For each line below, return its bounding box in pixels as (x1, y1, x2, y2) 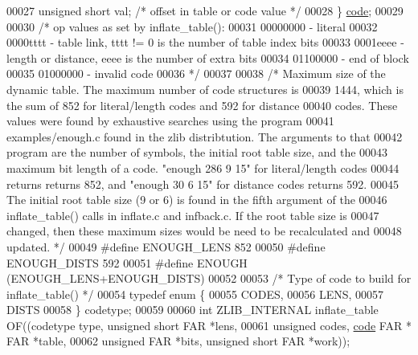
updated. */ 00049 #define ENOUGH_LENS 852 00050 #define (6, 238, 326, 255)
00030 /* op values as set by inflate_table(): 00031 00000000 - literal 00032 (6, 18, 378, 35)
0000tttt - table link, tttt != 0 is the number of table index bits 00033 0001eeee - (6, 34, 404, 51)
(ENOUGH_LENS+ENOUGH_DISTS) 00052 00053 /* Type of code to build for (6, 270, 412, 287)
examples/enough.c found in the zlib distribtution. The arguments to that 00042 (6, 128, 403, 145)
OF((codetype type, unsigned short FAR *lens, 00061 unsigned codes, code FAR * (6, 316, 412, 333)
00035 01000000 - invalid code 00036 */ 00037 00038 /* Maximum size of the (6, 65, 386, 82)
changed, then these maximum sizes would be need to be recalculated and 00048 (6, 222, 402, 239)
